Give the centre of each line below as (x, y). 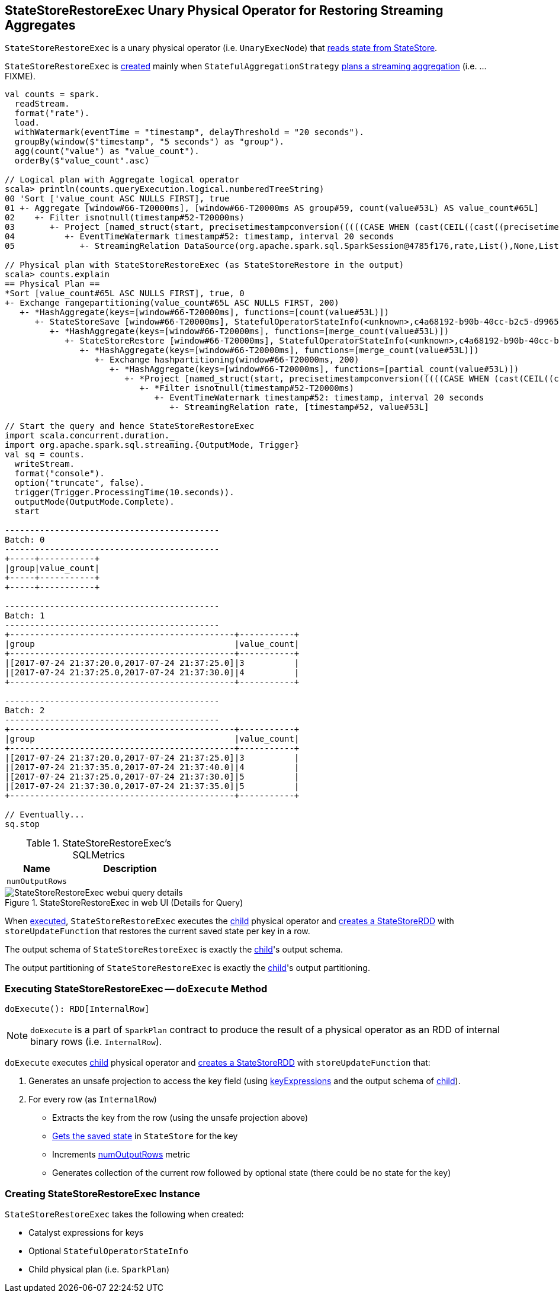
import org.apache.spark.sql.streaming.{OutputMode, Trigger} (152, 445)
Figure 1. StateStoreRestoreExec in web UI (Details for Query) (124, 903)
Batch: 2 (25, 711)
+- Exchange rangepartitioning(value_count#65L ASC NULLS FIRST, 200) (172, 303)
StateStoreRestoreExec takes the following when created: (124, 1214)
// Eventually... (45, 815)
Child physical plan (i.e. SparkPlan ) (99, 1269)
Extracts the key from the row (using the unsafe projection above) (180, 1118)
